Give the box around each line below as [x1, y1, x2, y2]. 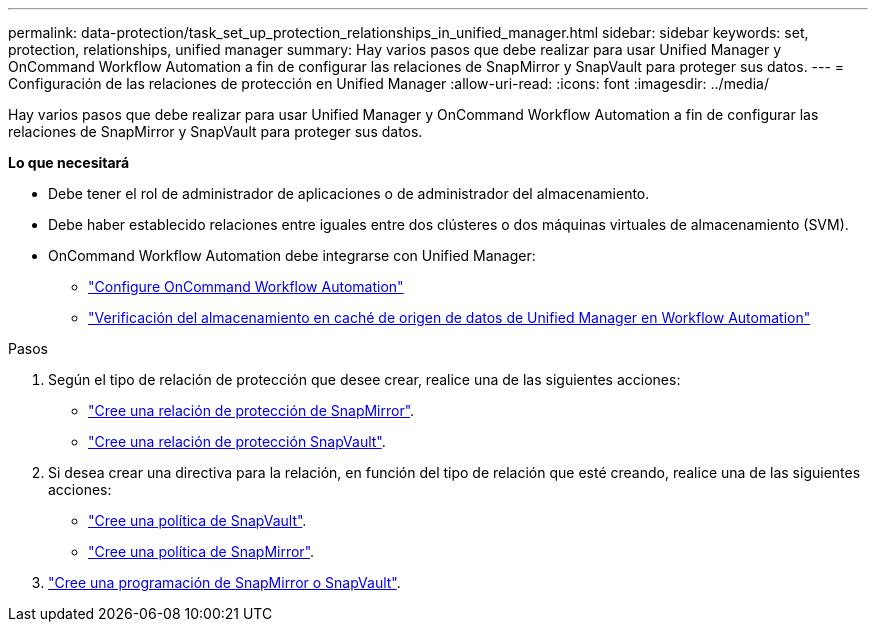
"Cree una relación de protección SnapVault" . [88, 433, 386, 450]
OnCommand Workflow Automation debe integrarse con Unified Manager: [48, 247, 536, 264]
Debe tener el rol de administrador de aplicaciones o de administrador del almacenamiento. [48, 185, 650, 202]
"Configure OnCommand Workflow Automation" [88, 278, 404, 295]
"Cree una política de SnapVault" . [88, 512, 307, 529]
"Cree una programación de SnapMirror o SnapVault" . [48, 574, 401, 591]
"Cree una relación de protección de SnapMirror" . [88, 402, 415, 419]
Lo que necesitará [8, 154, 130, 171]
